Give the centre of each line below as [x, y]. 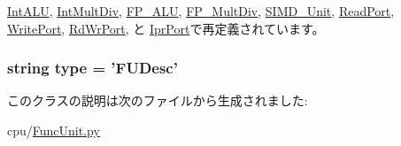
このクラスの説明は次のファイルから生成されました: [158, 100]
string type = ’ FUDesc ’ [93, 68]
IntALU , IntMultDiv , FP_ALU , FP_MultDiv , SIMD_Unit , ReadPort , [201, 11]
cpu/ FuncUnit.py [54, 130]
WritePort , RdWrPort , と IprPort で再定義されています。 [166, 28]
